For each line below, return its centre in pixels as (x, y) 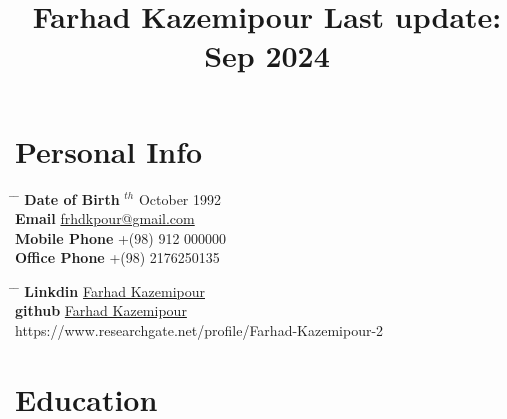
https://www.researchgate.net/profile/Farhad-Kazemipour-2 (199, 330)
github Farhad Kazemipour (101, 310)
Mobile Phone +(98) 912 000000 (121, 237)
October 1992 (180, 198)
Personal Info (109, 150)
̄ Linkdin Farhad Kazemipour (110, 290)
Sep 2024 (267, 55)
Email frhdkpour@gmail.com (105, 218)
